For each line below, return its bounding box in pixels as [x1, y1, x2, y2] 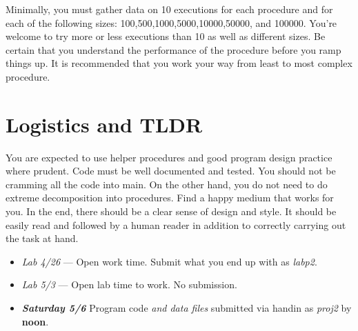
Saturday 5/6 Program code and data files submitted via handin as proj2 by [21, 301, 352, 315]
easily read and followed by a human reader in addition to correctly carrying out [6, 217, 346, 232]
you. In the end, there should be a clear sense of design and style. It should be [6, 204, 337, 219]
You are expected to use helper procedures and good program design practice [6, 150, 332, 164]
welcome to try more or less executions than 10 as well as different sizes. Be [6, 29, 326, 43]
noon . [21, 314, 49, 328]
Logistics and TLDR [6, 110, 203, 138]
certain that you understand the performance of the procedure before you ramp [6, 42, 341, 57]
